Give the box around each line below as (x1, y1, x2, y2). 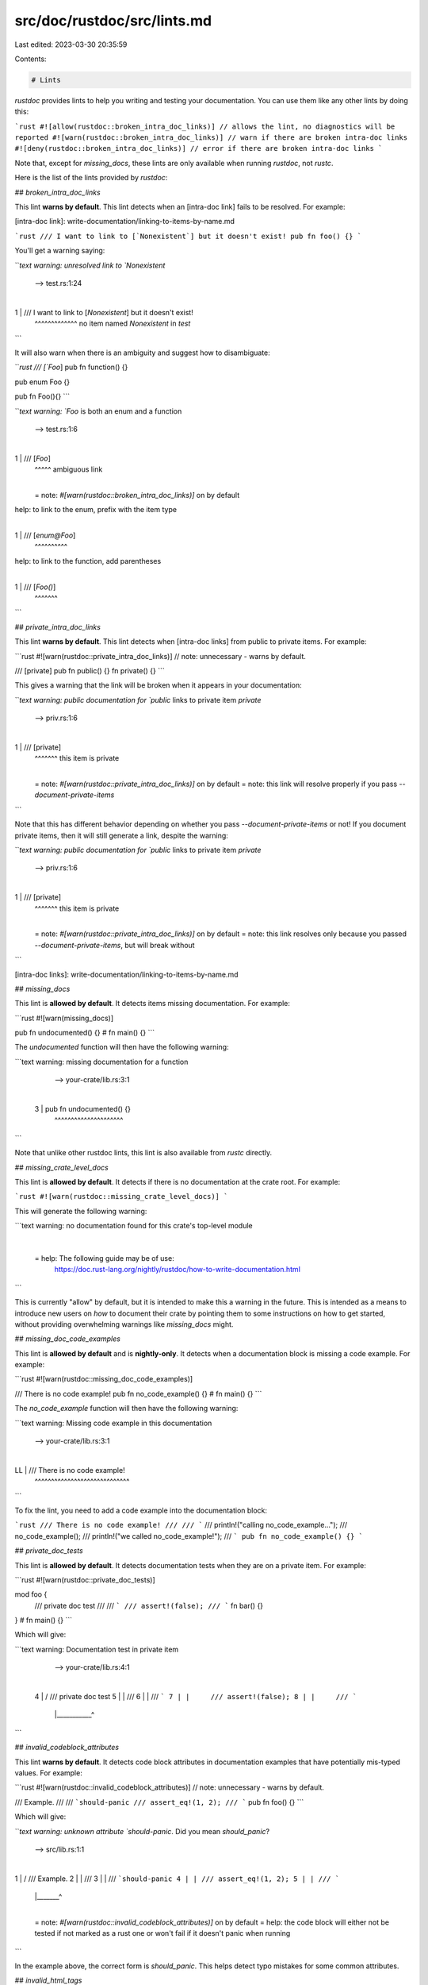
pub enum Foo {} (14, 377, 71, 387)
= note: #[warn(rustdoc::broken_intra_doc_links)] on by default (34, 490, 240, 499)
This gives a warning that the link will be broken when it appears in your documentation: (14, 680, 302, 690)
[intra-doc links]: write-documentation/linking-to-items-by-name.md (14, 969, 239, 979)
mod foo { (14, 1590, 48, 1599)
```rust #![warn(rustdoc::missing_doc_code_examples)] (14, 1374, 193, 1384)
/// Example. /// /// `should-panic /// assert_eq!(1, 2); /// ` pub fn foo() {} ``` (14, 1797, 304, 1806)
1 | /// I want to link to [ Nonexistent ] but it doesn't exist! (14, 307, 193, 317)
